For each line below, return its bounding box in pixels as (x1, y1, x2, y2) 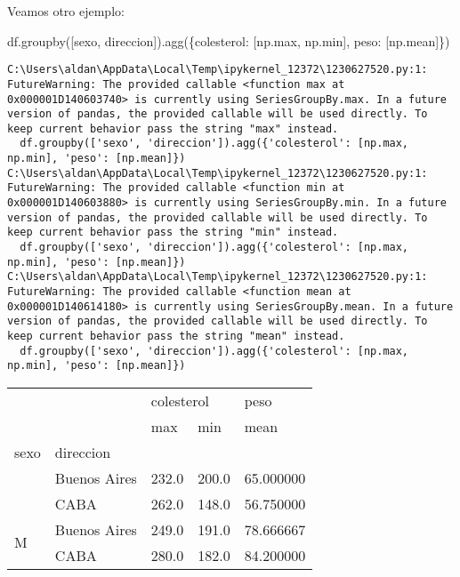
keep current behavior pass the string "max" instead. (7, 122, 339, 135)
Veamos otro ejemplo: (7, 2, 125, 20)
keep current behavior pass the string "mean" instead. (7, 330, 345, 342)
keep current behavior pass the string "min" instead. (7, 226, 339, 239)
